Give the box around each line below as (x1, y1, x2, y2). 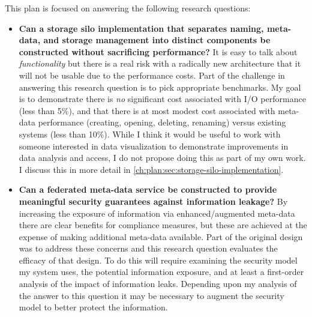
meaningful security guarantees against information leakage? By (19, 195, 288, 207)
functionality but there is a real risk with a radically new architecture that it (19, 57, 301, 70)
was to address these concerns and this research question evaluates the (19, 242, 278, 255)
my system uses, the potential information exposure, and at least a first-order (19, 265, 304, 278)
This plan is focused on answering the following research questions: (5, 2, 251, 14)
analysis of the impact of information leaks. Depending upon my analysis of (19, 277, 297, 290)
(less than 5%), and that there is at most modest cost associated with (19, 104, 275, 116)
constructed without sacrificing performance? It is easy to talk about (19, 45, 298, 58)
